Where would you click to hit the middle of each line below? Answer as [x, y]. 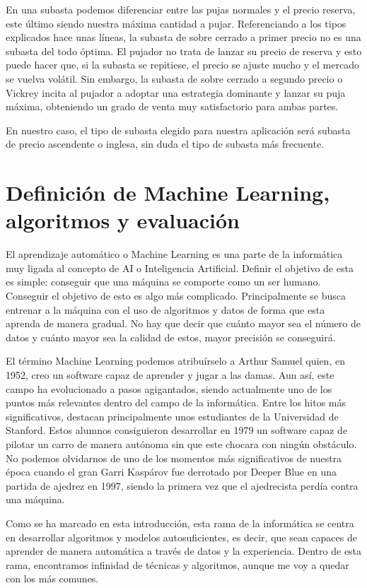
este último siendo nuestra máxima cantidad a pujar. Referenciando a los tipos [176, 23]
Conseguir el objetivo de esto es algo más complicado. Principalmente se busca [176, 296]
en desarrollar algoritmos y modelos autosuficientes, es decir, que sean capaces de [181, 537]
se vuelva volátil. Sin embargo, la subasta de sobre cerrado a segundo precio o [174, 78]
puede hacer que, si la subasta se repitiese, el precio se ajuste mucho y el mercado [182, 65]
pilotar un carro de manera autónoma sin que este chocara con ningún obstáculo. [181, 443]
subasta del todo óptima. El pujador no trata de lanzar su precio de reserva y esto [184, 51]
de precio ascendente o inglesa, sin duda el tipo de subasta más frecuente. [165, 144]
